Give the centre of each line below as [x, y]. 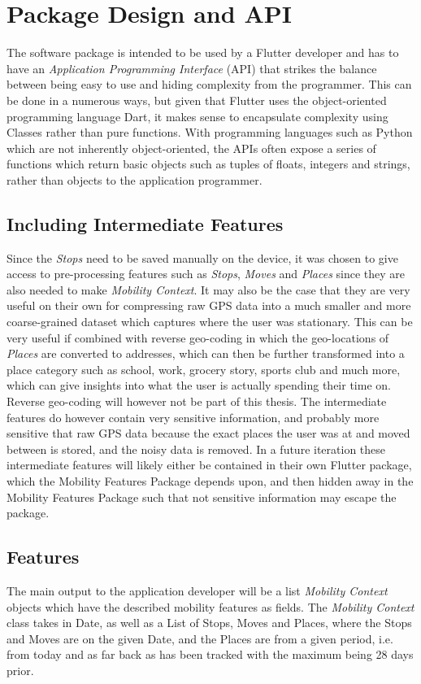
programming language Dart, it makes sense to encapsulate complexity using [197, 116]
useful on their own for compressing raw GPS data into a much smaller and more [209, 305]
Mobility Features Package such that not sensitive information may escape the [202, 497]
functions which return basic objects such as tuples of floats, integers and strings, [208, 164]
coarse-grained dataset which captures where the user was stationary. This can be [210, 322]
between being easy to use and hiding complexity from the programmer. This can [209, 84]
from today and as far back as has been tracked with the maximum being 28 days [210, 654]
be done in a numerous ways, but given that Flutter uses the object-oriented [197, 100]
